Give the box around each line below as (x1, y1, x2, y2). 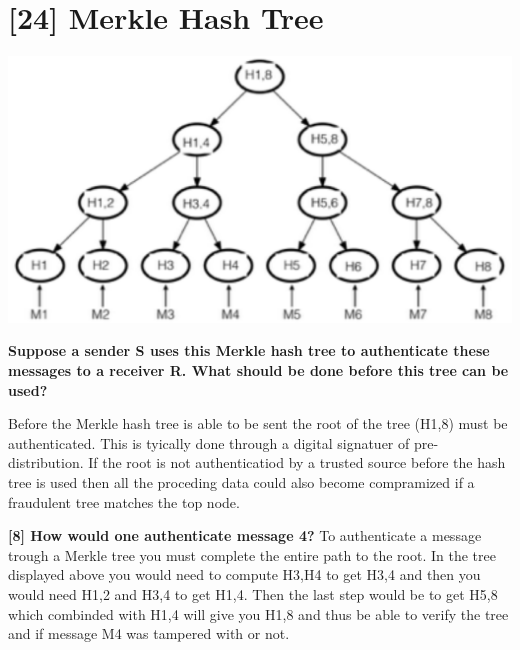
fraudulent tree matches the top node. (8, 491, 240, 512)
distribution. (8, 452, 84, 473)
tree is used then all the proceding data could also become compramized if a (8, 472, 475, 493)
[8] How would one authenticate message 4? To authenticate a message (8, 525, 482, 546)
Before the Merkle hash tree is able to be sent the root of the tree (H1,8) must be (8, 413, 508, 434)
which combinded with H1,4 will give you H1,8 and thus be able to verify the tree (8, 603, 509, 624)
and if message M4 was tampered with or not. (8, 623, 290, 644)
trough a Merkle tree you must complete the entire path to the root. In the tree (8, 544, 496, 565)
